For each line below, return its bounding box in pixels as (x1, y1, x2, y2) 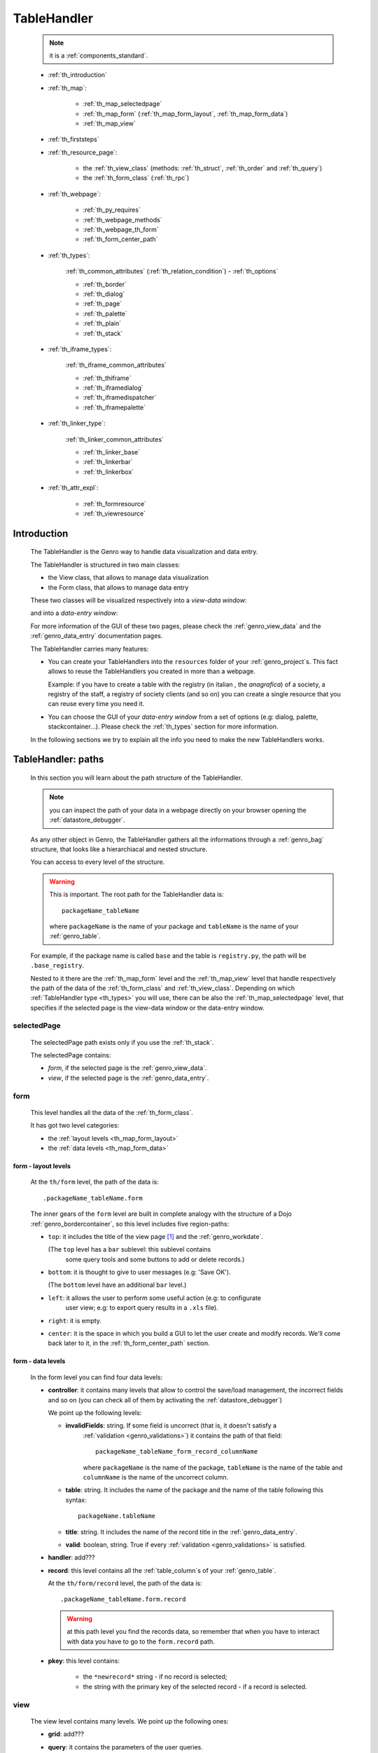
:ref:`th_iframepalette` (83, 403, 146, 412)
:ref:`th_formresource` (83, 499, 147, 508)
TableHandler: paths (13, 754, 104, 766)
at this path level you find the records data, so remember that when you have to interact (66, 1627, 320, 1636)
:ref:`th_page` (83, 299, 122, 308)
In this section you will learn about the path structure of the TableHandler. (30, 773, 243, 782)
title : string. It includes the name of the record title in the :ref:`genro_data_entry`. (65, 1527, 297, 1536)
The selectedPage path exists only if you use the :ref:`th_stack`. (30, 1038, 214, 1046)
